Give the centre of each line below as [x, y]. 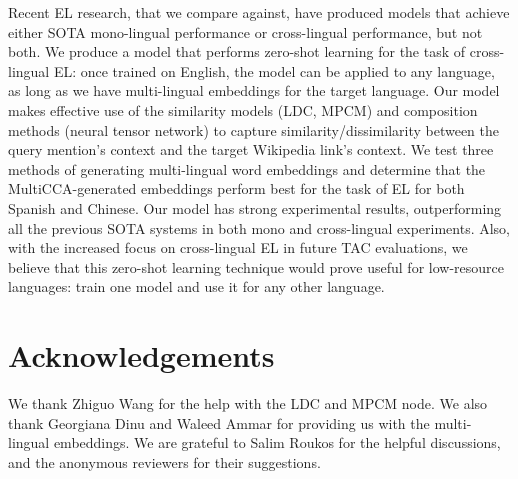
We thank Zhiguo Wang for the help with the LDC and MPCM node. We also [248, 403]
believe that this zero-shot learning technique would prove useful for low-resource [256, 266]
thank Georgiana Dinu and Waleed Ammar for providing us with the [219, 422]
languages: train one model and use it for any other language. [196, 286]
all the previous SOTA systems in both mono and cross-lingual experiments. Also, [259, 227]
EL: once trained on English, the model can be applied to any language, [274, 70]
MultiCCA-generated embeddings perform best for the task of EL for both [236, 188]
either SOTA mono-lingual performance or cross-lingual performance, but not [245, 31]
